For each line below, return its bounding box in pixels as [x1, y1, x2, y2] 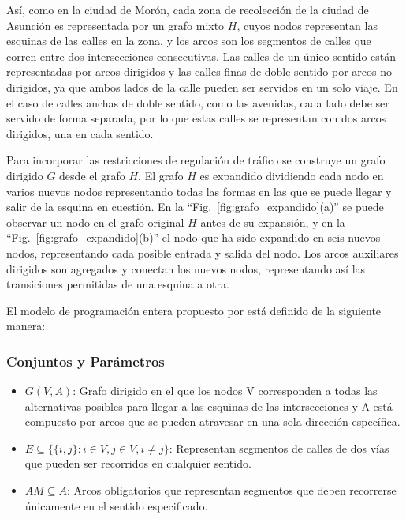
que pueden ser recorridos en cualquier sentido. [24, 455, 251, 472]
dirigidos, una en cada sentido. [6, 125, 154, 141]
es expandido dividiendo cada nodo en [199, 167, 384, 183]
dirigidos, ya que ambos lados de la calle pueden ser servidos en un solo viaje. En [6, 78, 398, 95]
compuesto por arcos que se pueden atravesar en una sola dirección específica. [24, 413, 400, 430]
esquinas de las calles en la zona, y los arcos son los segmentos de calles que [6, 32, 371, 49]
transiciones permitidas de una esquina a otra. [6, 276, 229, 292]
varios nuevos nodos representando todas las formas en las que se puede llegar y [6, 182, 392, 199]
